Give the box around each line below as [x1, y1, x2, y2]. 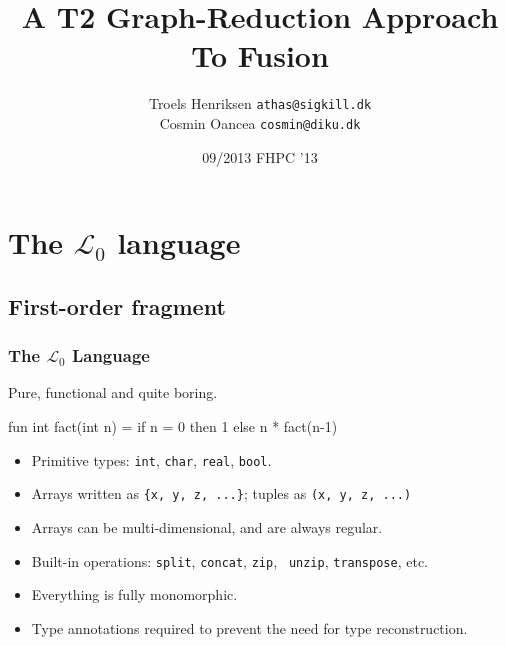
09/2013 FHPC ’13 [202, 146, 318, 167]
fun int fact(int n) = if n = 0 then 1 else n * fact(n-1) [8, 416, 338, 436]
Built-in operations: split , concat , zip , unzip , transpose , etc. [31, 550, 428, 571]
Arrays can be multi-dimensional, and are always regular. [31, 516, 383, 537]
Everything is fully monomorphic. [31, 584, 238, 605]
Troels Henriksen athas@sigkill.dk [148, 93, 372, 114]
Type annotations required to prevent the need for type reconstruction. [31, 617, 468, 638]
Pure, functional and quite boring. [8, 382, 218, 403]
